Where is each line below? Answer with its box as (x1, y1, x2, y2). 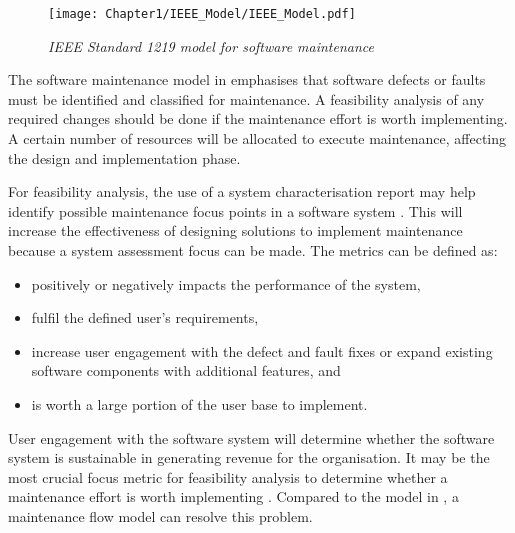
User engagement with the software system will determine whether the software (8, 427, 495, 448)
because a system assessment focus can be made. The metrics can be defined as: (8, 240, 498, 260)
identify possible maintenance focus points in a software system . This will (8, 200, 463, 221)
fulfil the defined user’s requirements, (31, 307, 259, 328)
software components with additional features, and (31, 360, 341, 381)
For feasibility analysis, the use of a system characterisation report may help (8, 181, 476, 202)
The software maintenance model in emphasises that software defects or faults (8, 69, 486, 90)
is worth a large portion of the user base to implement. (31, 393, 368, 414)
